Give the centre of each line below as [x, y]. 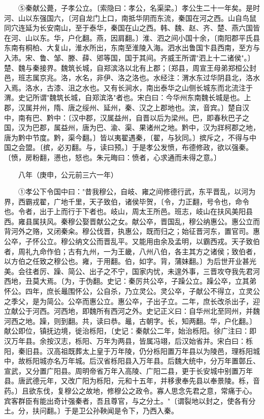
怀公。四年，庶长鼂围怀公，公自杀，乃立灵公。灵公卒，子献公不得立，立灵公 [132, 291]
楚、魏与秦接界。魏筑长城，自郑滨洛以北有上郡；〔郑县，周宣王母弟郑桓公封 [130, 67]
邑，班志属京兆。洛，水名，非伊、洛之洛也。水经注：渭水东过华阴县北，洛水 [132, 78]
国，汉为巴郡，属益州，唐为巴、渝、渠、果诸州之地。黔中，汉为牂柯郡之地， [132, 127]
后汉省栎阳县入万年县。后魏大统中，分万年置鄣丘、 [174, 361]
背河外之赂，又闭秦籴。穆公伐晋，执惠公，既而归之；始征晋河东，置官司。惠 [132, 231]
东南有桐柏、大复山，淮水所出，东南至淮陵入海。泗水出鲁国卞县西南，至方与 [132, 48]
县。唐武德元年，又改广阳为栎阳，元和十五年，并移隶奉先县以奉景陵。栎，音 [132, 381]
